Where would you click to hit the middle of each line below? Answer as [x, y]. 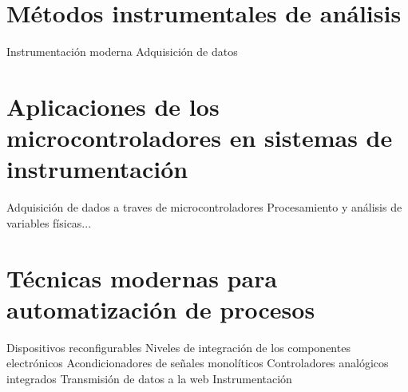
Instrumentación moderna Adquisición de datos [122, 51]
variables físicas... [49, 222]
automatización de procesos [161, 309]
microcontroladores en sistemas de [200, 138]
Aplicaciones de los [113, 106]
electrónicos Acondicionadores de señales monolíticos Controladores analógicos [198, 363]
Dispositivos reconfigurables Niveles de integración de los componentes [178, 347]
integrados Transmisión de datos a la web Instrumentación [149, 378]
